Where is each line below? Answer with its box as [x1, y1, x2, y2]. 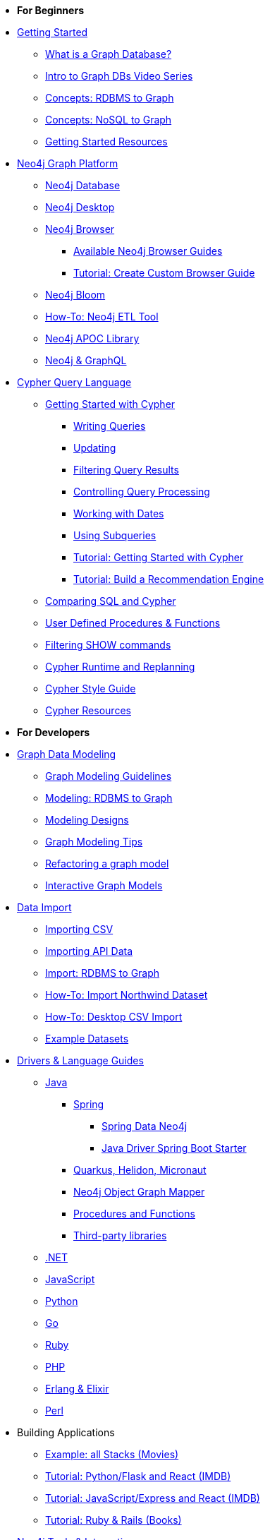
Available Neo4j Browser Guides [73, 245, 223, 257]
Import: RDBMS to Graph [45, 967, 160, 979]
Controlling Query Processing [73, 486, 210, 498]
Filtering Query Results [73, 464, 179, 476]
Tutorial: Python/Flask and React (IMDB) [45, 1470, 231, 1482]
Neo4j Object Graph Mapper [73, 1186, 205, 1198]
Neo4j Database [45, 179, 121, 191]
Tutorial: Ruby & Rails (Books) [45, 1514, 182, 1526]
